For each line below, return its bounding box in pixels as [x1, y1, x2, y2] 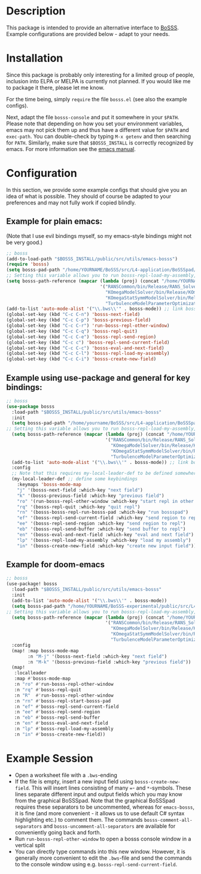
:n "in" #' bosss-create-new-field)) [14, 731, 106, 737]
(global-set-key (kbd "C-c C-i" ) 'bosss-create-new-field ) [6, 356, 157, 362]
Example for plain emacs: [6, 216, 103, 227]
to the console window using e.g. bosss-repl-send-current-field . [14, 860, 178, 867]
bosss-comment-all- [144, 817, 193, 823]
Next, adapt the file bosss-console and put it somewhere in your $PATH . [6, 113, 179, 120]
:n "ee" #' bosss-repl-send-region [14, 709, 100, 715]
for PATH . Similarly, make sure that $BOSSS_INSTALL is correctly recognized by [6, 139, 194, 146]
